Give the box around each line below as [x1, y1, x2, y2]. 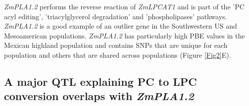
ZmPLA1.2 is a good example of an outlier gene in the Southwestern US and [4, 21, 237, 31]
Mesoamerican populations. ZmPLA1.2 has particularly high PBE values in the [4, 30, 245, 40]
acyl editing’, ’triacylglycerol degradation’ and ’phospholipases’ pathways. [4, 11, 227, 21]
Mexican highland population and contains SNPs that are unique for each [4, 40, 228, 50]
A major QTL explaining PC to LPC [4, 73, 197, 89]
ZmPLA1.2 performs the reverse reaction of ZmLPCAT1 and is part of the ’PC [4, 1, 245, 11]
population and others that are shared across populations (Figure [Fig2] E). [4, 49, 231, 60]
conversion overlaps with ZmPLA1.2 [4, 88, 194, 104]
